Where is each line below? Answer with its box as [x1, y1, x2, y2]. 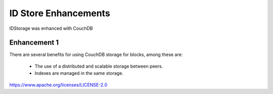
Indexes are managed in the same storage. [34, 70, 124, 76]
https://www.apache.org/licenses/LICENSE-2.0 [9, 81, 108, 88]
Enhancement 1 [9, 38, 59, 47]
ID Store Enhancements [9, 8, 111, 19]
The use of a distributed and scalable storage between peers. [34, 63, 163, 69]
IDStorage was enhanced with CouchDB [9, 25, 93, 31]
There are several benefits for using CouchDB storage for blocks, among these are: [9, 52, 183, 58]
